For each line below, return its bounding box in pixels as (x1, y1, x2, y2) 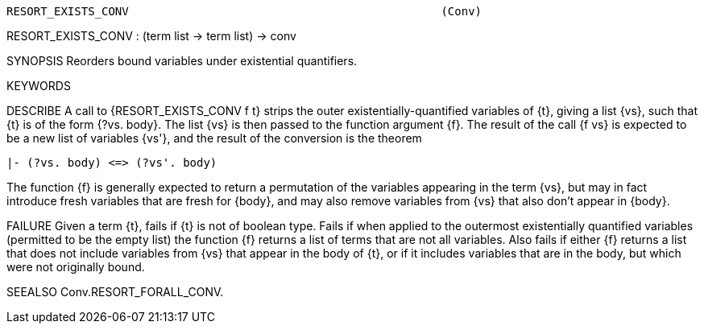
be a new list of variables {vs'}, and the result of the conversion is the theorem (6, 131, 422, 145)
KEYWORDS (6, 79, 71, 93)
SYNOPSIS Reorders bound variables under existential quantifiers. (6, 54, 358, 68)
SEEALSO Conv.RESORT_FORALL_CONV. (6, 285, 224, 299)
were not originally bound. (6, 260, 145, 274)
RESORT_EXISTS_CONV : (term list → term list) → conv (6, 29, 296, 43)
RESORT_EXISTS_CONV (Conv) (6, 5, 482, 18)
